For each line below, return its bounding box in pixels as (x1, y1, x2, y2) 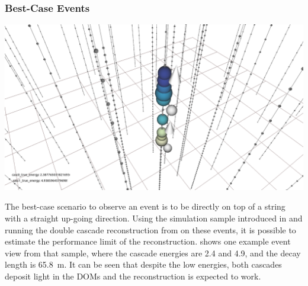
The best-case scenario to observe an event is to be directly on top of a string (5, 200, 285, 213)
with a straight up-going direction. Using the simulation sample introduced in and (5, 211, 303, 224)
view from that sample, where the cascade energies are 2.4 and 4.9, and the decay (5, 246, 301, 259)
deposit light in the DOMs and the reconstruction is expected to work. (5, 269, 261, 282)
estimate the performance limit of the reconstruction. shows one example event (5, 235, 291, 248)
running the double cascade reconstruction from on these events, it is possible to (5, 223, 296, 236)
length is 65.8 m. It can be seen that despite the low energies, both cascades (5, 258, 282, 271)
